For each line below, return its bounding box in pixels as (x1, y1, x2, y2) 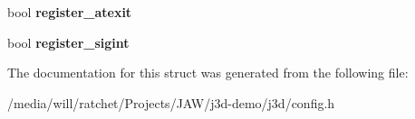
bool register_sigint (7, 32, 130, 51)
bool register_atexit (7, 3, 132, 21)
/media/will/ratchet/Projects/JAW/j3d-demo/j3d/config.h (7, 93, 335, 112)
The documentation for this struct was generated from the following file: (7, 63, 409, 82)
